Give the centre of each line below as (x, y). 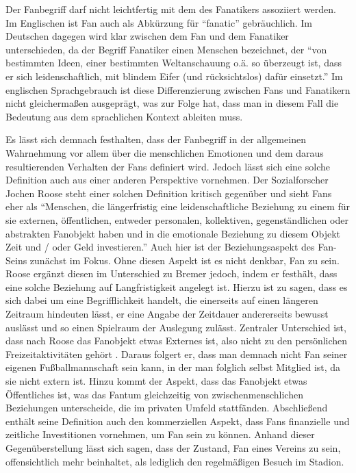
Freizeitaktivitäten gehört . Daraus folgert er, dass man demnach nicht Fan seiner (177, 354)
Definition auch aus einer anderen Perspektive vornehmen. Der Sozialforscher (167, 180)
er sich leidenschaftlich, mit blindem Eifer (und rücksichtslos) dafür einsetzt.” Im (174, 76)
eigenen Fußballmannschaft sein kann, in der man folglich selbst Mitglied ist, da (173, 367)
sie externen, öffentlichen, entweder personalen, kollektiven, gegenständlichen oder (177, 219)
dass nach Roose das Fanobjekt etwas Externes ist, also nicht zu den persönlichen (177, 341)
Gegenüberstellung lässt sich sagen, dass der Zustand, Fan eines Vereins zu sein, (173, 448)
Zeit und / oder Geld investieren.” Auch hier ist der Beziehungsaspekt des (160, 247)
